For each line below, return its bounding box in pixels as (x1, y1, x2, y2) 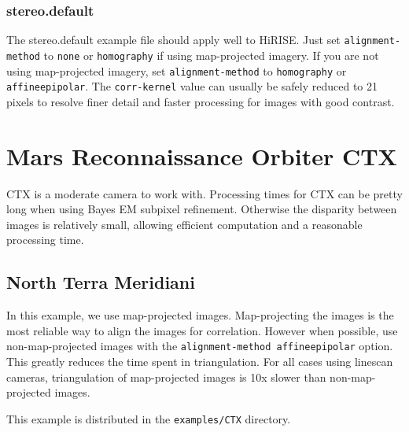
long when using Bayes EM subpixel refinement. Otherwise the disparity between (6, 201, 397, 217)
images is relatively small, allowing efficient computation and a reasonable (6, 216, 363, 232)
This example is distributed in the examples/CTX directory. (6, 410, 291, 426)
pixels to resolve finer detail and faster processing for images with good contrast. (6, 93, 395, 109)
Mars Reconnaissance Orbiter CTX (6, 139, 397, 172)
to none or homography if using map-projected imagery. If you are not (43, 46, 379, 63)
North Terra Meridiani (6, 270, 195, 294)
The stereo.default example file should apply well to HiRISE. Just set (6, 31, 341, 48)
